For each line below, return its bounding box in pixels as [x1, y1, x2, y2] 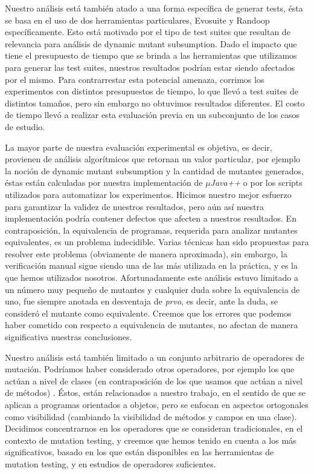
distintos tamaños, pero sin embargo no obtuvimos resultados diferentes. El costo [5, 96, 305, 109]
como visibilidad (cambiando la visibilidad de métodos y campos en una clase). [5, 410, 297, 423]
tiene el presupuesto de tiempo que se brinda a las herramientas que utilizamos [5, 49, 297, 62]
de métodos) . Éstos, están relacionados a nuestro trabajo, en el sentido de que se [5, 386, 306, 399]
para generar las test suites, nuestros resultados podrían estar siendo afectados [5, 61, 295, 73]
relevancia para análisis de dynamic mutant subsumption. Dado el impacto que [5, 37, 297, 50]
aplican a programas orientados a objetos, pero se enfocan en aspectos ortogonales [5, 398, 309, 410]
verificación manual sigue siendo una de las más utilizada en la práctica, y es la [5, 259, 298, 272]
